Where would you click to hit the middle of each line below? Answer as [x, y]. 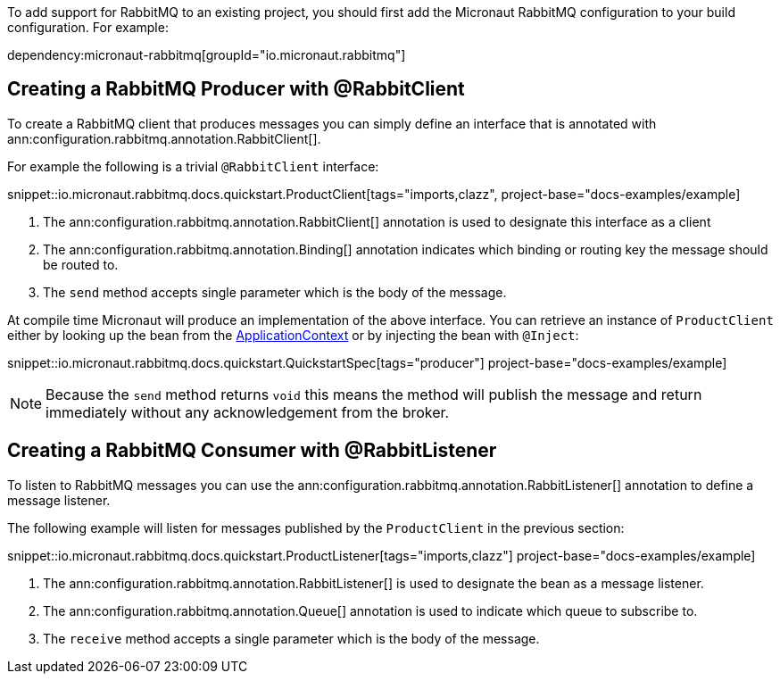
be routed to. [81, 264]
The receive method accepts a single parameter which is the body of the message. [291, 638]
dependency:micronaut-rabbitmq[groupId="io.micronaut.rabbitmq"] [207, 55]
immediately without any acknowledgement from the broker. [248, 412]
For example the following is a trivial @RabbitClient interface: [193, 166]
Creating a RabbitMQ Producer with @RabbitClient [236, 89]
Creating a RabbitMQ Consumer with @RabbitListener [252, 451]
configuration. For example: [88, 27]
